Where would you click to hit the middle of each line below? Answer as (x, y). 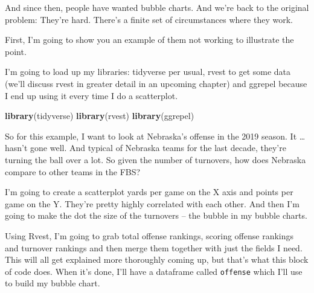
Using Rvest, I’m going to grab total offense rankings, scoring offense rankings (149, 235)
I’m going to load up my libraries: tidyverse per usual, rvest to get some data (148, 72)
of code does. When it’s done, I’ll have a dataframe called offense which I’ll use (154, 271)
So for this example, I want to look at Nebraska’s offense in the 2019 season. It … (155, 136)
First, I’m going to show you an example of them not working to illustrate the (149, 40)
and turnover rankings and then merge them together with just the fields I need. (154, 247)
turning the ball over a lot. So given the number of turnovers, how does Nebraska (155, 159)
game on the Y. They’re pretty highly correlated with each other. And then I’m (152, 203)
